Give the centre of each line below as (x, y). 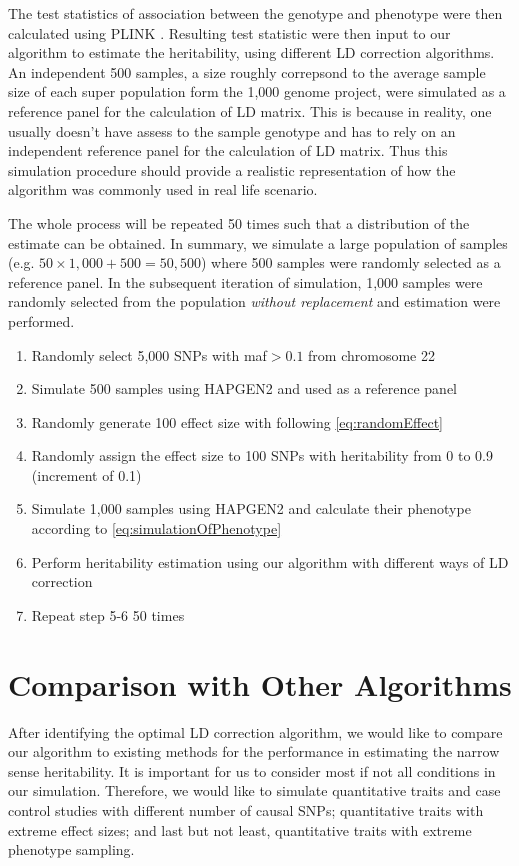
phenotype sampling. (71, 849)
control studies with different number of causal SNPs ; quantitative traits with (246, 809)
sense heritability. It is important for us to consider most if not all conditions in (252, 770)
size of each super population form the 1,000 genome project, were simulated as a (257, 91)
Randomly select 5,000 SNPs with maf (149, 354)
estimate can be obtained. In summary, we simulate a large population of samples (258, 242)
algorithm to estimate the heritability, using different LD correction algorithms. (251, 52)
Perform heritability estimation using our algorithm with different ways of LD (270, 561)
